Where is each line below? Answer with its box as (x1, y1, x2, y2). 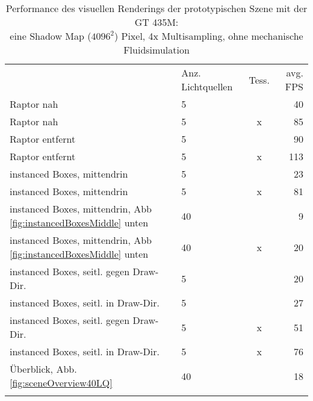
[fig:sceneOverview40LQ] (10, 376, 113, 390)
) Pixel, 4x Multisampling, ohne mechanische (114, 29, 303, 43)
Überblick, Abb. (10, 362, 77, 376)
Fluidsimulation (123, 43, 190, 57)
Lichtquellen (181, 79, 233, 93)
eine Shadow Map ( (10, 29, 91, 43)
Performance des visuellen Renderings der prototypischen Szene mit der (5, 1, 308, 15)
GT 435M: (134, 15, 179, 29)
